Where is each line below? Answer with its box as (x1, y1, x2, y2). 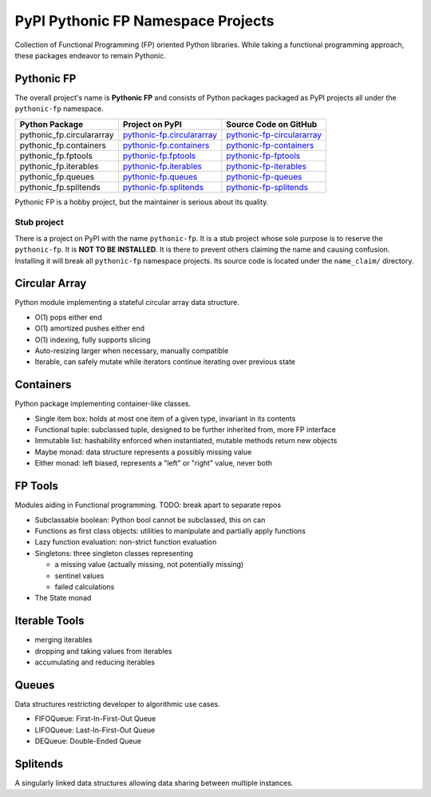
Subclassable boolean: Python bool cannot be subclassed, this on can (34, 515, 266, 525)
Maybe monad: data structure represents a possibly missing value (34, 447, 252, 457)
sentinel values (54, 571, 105, 581)
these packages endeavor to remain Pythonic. (14, 50, 167, 60)
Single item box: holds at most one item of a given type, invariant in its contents (34, 414, 296, 423)
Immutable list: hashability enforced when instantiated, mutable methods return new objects (34, 436, 338, 446)
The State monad (34, 593, 92, 603)
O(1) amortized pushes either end (34, 323, 145, 333)
